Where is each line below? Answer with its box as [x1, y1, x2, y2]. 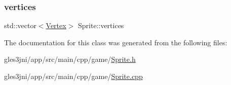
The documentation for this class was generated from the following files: [4, 37, 227, 47]
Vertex [46, 20, 66, 31]
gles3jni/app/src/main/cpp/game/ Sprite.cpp [4, 71, 143, 81]
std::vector [4, 20, 36, 31]
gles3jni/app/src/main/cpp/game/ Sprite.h [4, 54, 136, 64]
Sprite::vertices [78, 20, 124, 31]
